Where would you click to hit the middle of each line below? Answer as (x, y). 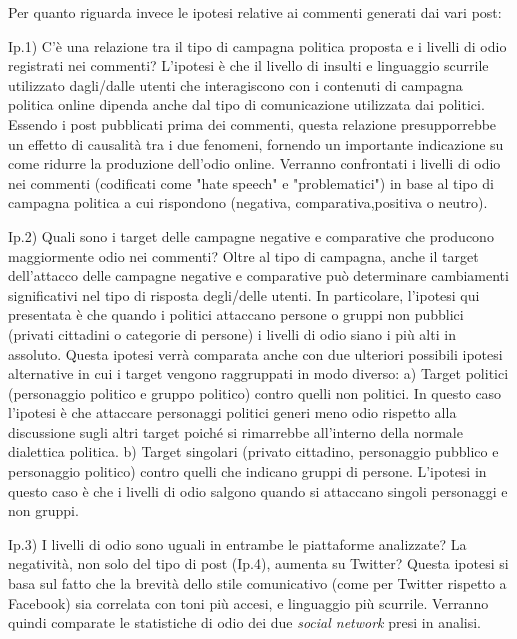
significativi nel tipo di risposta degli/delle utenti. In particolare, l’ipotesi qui (244, 294)
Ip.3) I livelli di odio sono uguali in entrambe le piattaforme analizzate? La (237, 543)
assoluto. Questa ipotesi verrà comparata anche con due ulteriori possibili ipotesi (255, 353)
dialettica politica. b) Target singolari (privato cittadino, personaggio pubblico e (253, 451)
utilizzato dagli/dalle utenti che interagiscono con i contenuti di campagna (235, 84)
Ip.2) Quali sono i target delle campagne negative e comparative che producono (251, 235)
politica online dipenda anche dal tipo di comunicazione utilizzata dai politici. (246, 104)
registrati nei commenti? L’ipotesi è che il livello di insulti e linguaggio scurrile (248, 65)
